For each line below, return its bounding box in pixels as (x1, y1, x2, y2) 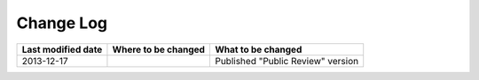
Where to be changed (112, 43, 206, 55)
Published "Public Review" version (214, 55, 359, 67)
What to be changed (214, 43, 302, 55)
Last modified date (21, 43, 103, 55)
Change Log (16, 13, 108, 33)
